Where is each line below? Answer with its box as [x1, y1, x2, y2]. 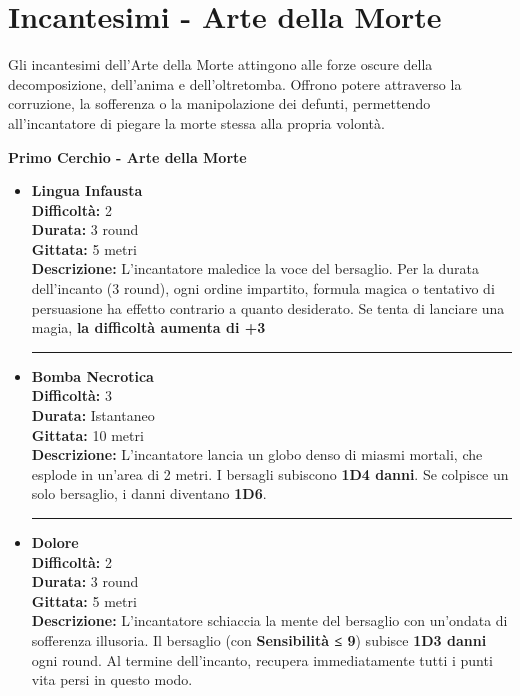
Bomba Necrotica [31, 365, 154, 386]
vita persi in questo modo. [31, 669, 193, 690]
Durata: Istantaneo [31, 405, 155, 426]
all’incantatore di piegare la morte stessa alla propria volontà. [8, 112, 385, 133]
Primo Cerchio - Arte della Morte [8, 146, 247, 167]
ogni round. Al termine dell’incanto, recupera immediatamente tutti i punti [31, 649, 493, 670]
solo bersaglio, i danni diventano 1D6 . [31, 483, 267, 504]
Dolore [31, 532, 79, 552]
